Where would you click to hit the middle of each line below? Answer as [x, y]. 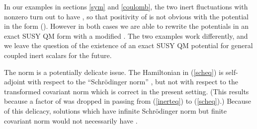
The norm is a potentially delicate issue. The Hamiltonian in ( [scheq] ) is [114, 72]
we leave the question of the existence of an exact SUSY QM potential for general [128, 45]
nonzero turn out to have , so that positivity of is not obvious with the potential [126, 16]
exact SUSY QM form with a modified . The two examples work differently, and [126, 35]
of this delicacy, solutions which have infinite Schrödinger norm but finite [116, 110]
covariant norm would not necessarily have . [71, 120]
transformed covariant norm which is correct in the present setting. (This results [127, 91]
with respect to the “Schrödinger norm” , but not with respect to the [133, 82]
